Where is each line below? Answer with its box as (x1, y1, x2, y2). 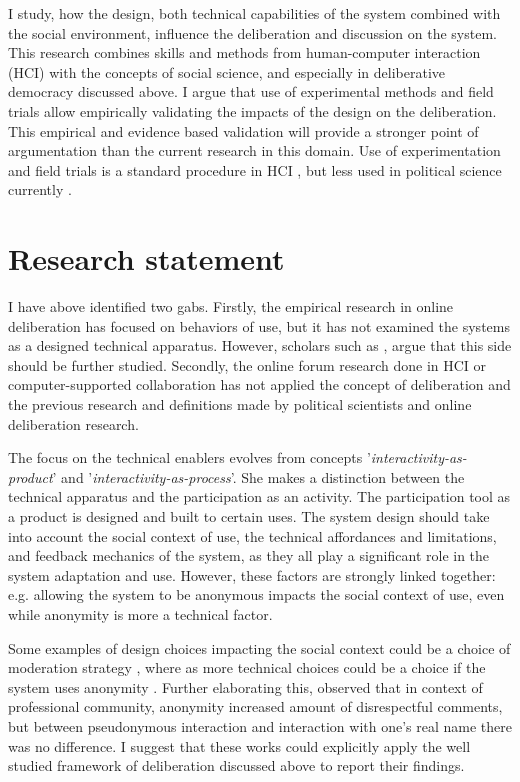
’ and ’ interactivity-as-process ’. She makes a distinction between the (52, 466, 465, 487)
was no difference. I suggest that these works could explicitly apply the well (8, 735, 471, 756)
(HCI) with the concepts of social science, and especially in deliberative (8, 61, 446, 82)
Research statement (8, 238, 285, 279)
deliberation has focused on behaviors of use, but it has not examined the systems (8, 315, 510, 336)
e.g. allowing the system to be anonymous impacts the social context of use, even (8, 584, 505, 605)
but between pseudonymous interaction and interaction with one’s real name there (8, 715, 512, 736)
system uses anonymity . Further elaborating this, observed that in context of (8, 676, 483, 697)
